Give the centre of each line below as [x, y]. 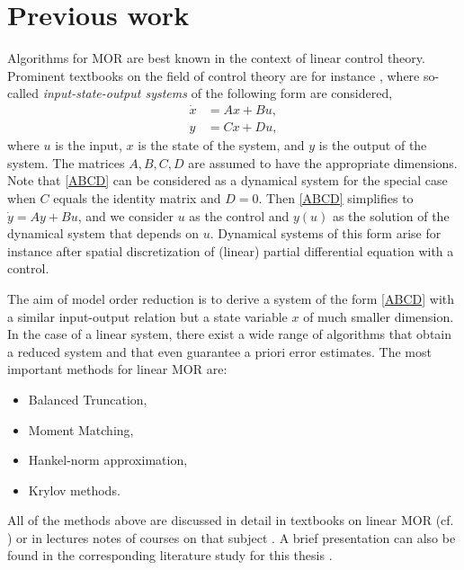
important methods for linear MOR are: [117, 369]
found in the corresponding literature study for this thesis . [170, 555]
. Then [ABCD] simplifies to [336, 197]
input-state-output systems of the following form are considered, [218, 93]
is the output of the [373, 145]
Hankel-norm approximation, [108, 460]
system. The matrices [66, 162]
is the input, [89, 145]
